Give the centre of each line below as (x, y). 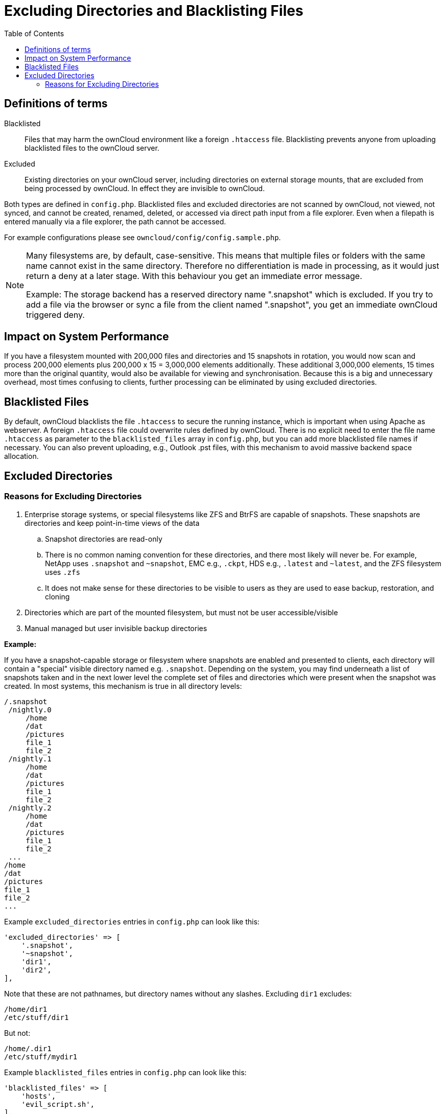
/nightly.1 (30, 759)
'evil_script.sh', (58, 1104)
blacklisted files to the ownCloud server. (92, 148)
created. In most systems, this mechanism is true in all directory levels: (123, 686)
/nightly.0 (30, 710)
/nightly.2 (30, 808)
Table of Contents (34, 33)
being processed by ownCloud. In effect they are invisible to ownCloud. (145, 188)
